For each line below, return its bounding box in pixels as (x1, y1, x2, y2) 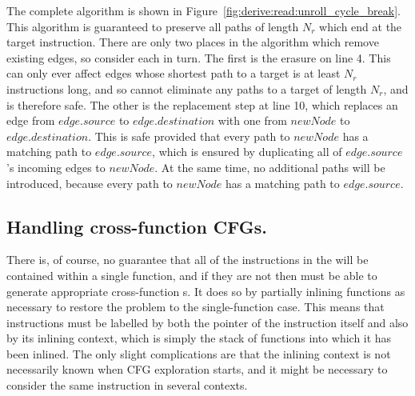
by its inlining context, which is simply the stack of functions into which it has (6, 330, 392, 346)
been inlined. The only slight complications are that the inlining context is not (6, 345, 391, 362)
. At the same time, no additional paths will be (154, 158, 385, 175)
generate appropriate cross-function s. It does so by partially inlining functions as (6, 282, 405, 299)
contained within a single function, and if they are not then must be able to (6, 266, 377, 283)
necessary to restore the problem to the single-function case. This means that (6, 298, 385, 315)
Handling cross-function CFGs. (6, 214, 268, 238)
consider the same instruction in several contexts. (6, 377, 248, 394)
